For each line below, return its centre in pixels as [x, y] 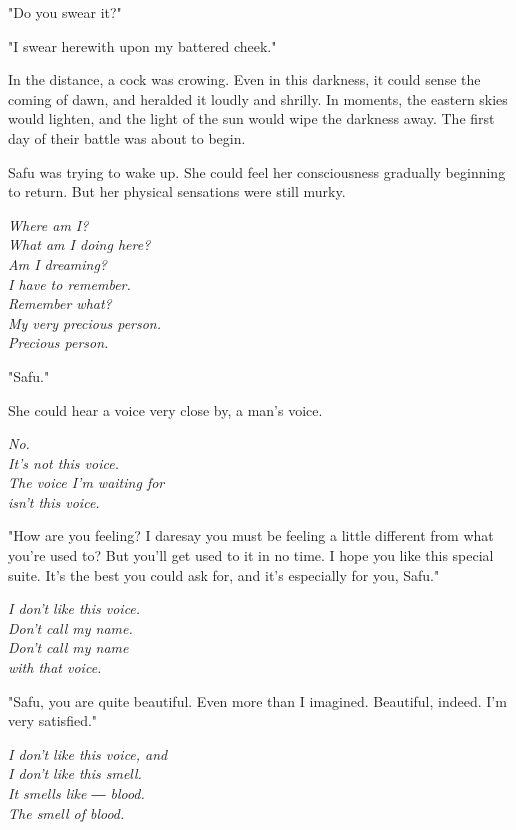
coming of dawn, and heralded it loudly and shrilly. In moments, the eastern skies [258, 98]
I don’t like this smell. [75, 773]
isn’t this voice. [54, 501]
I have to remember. [69, 283]
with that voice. [55, 667]
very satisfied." [53, 720]
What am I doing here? [79, 244]
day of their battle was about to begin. [127, 137]
